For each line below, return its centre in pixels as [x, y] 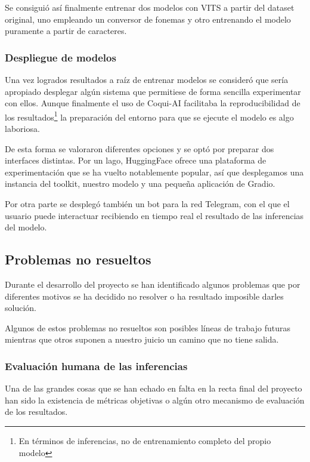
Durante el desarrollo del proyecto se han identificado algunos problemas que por [153, 284]
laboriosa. [22, 129]
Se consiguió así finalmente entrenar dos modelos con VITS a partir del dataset [150, 7]
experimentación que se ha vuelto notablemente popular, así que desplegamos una [154, 172]
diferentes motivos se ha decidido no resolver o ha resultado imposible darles [144, 296]
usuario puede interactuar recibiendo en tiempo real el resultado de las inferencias [154, 215]
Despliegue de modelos [61, 57]
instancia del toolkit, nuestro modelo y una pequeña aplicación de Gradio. [140, 184]
